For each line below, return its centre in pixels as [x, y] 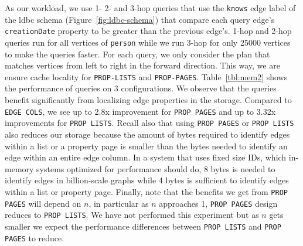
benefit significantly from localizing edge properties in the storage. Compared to [148, 100]
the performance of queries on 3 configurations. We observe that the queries [141, 88]
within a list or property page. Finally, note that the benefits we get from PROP [146, 191]
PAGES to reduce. [35, 238]
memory [19, 168]
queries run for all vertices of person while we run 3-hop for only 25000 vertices [148, 42]
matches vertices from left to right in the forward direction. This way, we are [142, 65]
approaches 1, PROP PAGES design [218, 203]
